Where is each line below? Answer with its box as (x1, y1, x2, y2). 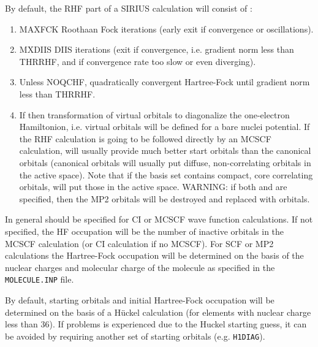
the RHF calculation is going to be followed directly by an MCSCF (19, 132, 271, 145)
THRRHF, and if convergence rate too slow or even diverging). (19, 55, 256, 67)
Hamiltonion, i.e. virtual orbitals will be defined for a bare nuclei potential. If (19, 120, 310, 133)
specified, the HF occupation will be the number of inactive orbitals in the (5, 224, 284, 237)
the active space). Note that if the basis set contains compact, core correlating (19, 168, 313, 181)
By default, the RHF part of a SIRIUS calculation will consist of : (5, 2, 252, 14)
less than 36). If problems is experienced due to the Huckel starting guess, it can (5, 318, 307, 330)
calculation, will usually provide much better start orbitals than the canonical (19, 144, 311, 157)
